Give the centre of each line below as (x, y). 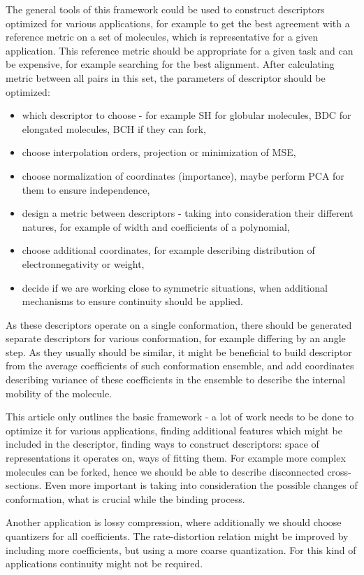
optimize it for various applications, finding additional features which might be (174, 430)
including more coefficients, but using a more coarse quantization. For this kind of (181, 549)
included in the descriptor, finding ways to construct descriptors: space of (162, 444)
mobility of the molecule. (59, 393)
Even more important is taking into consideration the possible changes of (201, 485)
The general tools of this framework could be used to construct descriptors (165, 9)
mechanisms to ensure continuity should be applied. (132, 301)
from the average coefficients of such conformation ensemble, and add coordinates (180, 365)
